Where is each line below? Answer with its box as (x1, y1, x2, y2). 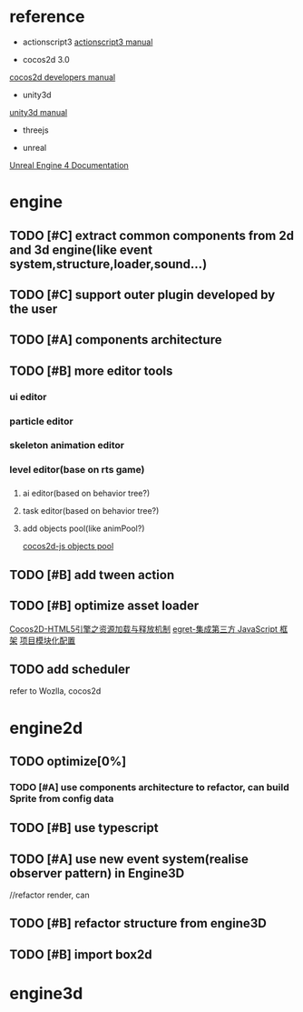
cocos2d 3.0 (22, 54, 70, 65)
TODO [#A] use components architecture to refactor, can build (9, 780, 289, 793)
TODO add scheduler (9, 661, 131, 676)
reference (9, 6, 85, 27)
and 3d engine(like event (9, 242, 152, 257)
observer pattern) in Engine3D (9, 866, 185, 881)
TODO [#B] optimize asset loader (9, 598, 200, 614)
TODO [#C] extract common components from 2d (9, 227, 295, 243)
